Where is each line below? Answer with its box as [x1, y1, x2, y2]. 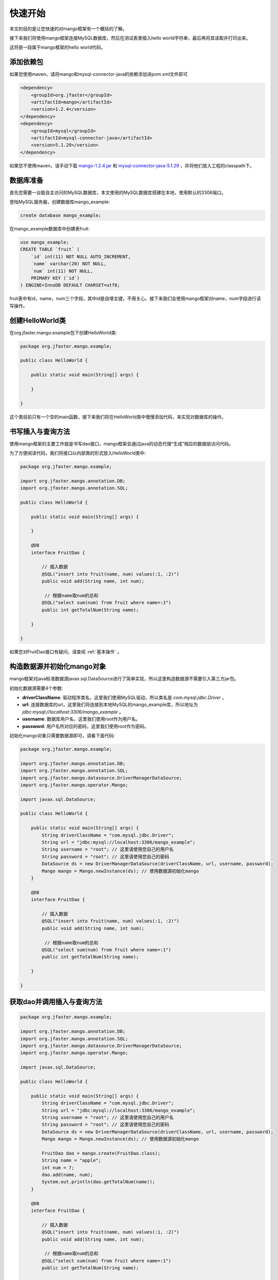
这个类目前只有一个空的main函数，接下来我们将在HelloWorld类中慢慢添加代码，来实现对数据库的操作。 [9, 414, 226, 420]
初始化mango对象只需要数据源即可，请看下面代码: [9, 732, 115, 738]
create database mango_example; [20, 212, 102, 218]
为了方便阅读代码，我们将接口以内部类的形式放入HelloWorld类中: [9, 450, 146, 456]
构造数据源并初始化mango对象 [9, 662, 106, 671]
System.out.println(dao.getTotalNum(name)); [41, 1179, 155, 1185]
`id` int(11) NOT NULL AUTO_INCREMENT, [31, 253, 131, 260]
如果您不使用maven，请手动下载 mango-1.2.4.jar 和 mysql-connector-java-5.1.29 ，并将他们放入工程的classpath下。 [9, 162, 255, 168]
